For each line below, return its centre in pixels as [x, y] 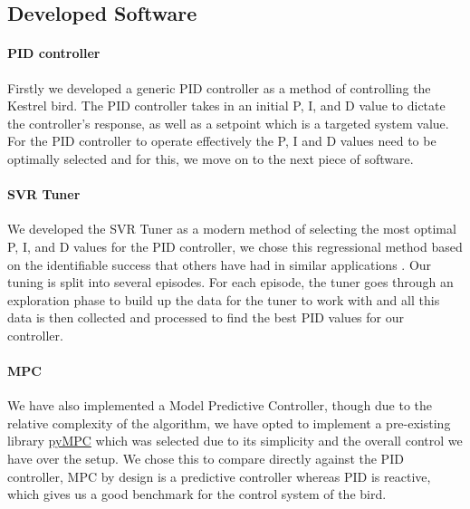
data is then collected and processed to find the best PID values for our [206, 317]
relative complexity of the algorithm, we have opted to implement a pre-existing [229, 423]
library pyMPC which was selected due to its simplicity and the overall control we [235, 441]
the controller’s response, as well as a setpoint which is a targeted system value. [228, 123]
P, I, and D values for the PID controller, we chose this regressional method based [235, 246]
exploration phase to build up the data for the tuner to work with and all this [224, 299]
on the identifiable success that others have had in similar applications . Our [220, 264]
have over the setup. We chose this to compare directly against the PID [206, 459]
